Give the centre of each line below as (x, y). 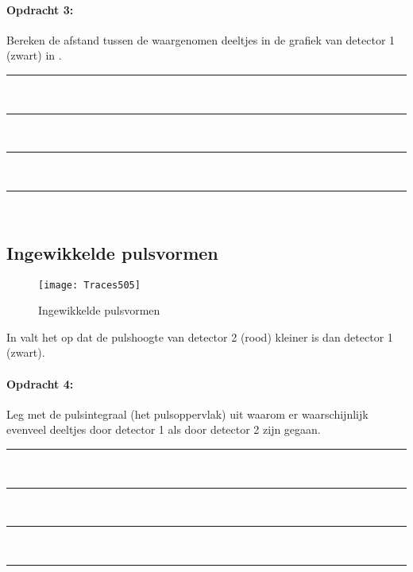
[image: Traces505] (89, 285)
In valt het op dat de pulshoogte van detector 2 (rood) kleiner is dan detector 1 (200, 336)
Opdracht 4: (40, 383)
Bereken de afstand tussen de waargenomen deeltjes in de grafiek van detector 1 (201, 39)
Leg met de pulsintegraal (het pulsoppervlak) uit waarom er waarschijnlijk (187, 414)
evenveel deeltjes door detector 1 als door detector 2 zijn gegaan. (164, 429)
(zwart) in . (34, 55)
